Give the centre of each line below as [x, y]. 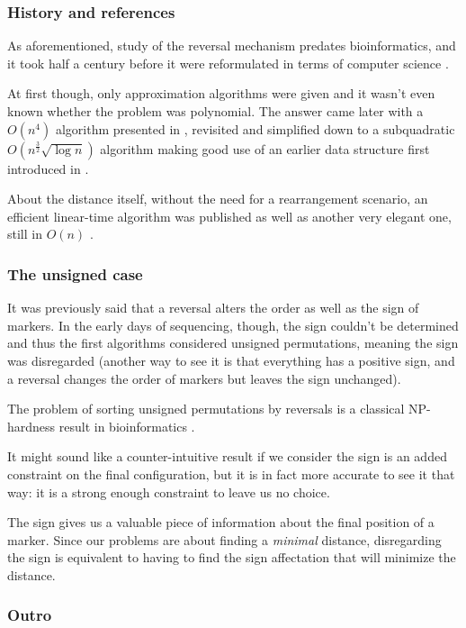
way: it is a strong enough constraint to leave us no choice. [169, 491]
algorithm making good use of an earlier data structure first [265, 148]
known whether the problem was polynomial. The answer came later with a [215, 111]
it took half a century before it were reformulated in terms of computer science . [228, 63]
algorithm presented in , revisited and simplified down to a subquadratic [255, 128]
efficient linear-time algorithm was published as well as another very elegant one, [229, 216]
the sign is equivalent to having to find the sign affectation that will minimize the [232, 557]
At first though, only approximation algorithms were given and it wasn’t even [221, 93]
